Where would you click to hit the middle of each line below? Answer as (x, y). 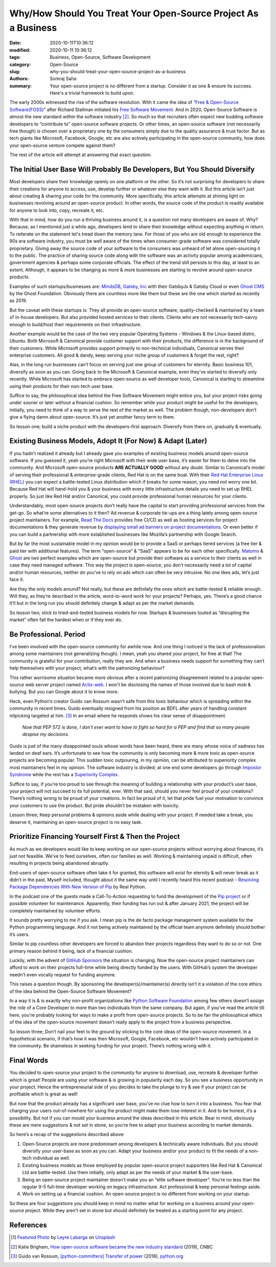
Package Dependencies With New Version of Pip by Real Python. (78, 887)
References (28, 1225)
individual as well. (51, 1158)
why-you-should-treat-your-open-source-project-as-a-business (118, 71)
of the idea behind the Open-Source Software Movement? (71, 991)
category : (20, 64)
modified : (20, 50)
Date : (15, 43)
